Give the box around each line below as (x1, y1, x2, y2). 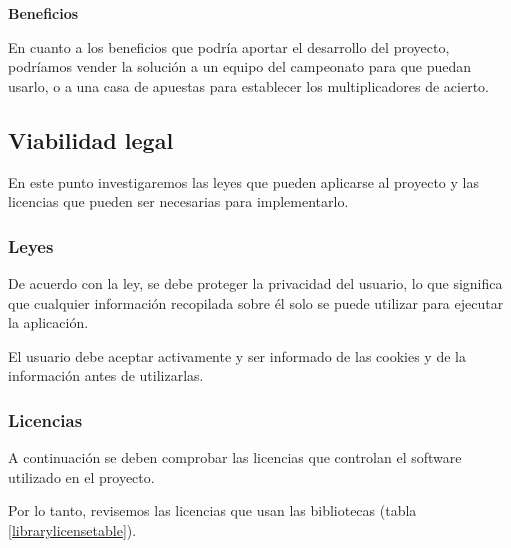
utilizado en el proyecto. (8, 466, 155, 487)
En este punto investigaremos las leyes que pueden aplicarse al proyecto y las (8, 171, 479, 192)
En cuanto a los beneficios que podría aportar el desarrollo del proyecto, (8, 36, 450, 57)
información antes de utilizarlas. (8, 365, 204, 386)
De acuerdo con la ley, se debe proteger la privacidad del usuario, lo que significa (8, 272, 503, 293)
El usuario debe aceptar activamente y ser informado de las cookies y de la (8, 345, 466, 366)
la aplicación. (8, 312, 89, 333)
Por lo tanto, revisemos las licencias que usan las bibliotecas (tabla (8, 500, 417, 521)
